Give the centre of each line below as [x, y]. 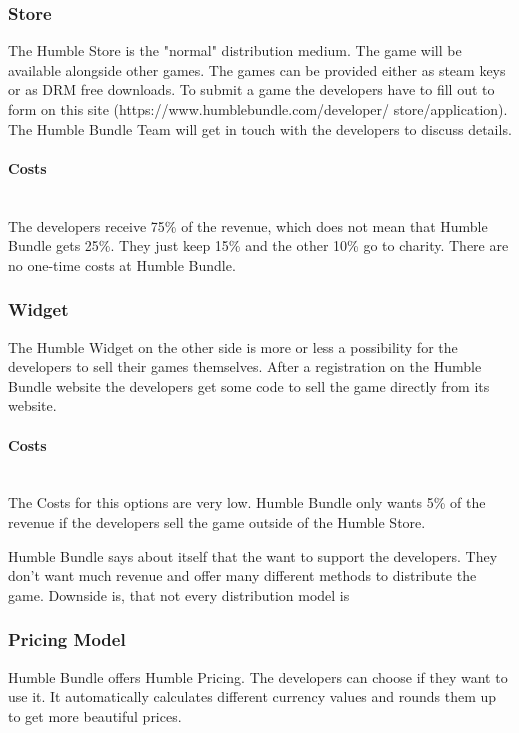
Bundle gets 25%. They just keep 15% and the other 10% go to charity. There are [258, 245]
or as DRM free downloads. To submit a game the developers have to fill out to [251, 89]
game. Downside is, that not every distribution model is [179, 594]
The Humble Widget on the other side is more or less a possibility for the [233, 346]
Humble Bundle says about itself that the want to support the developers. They [253, 555]
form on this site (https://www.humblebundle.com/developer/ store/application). [258, 109]
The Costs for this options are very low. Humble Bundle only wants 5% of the [247, 502]
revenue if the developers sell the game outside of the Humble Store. [217, 521]
